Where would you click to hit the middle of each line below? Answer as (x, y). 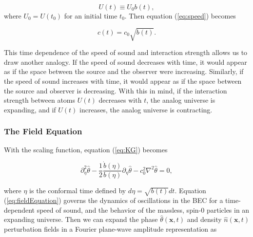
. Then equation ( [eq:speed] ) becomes (180, 16)
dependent (19, 210)
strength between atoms (40, 100)
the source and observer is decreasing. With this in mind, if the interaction (116, 90)
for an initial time (91, 16)
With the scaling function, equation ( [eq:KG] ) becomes (86, 149)
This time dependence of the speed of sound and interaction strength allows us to (126, 52)
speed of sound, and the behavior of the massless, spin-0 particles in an (143, 210)
